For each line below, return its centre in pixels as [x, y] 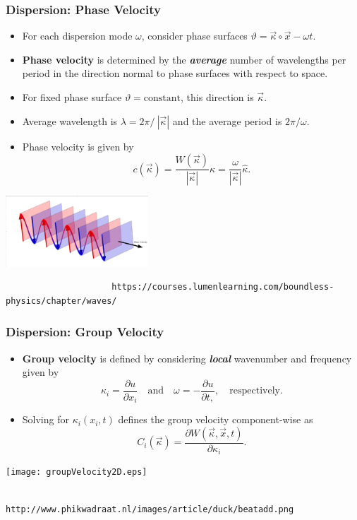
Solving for [46, 419]
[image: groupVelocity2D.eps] [77, 472]
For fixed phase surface [72, 97]
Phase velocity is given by [78, 146]
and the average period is [227, 120]
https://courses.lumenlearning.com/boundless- [223, 287]
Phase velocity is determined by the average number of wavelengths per [184, 59]
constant [162, 98]
